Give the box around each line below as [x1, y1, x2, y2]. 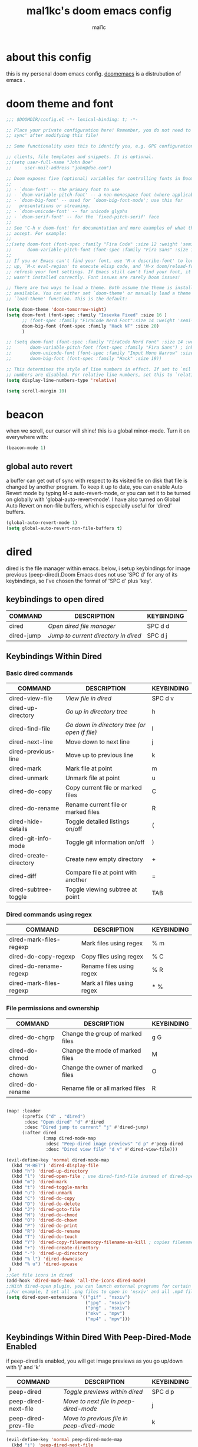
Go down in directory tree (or [65, 721, 146, 729]
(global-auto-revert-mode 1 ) [6, 520, 78, 526]
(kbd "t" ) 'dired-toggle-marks [11, 1184, 88, 1190]
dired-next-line [9, 738, 53, 746]
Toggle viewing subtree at [65, 885, 137, 893]
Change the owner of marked [61, 1063, 143, 1072]
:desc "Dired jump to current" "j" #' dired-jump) [24, 1124, 149, 1131]
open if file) [65, 728, 97, 736]
